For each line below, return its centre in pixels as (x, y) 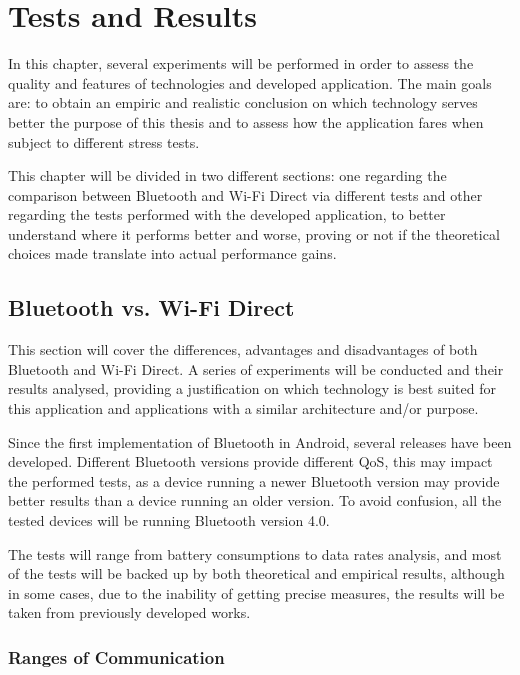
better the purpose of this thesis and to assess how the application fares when (246, 121)
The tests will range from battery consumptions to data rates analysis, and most (255, 553)
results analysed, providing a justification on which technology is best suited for (252, 388)
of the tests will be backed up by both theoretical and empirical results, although (256, 573)
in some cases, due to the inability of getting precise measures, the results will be (256, 592)
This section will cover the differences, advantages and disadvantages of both (243, 349)
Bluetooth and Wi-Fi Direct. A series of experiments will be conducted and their (256, 368)
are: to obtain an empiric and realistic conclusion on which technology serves (243, 102)
